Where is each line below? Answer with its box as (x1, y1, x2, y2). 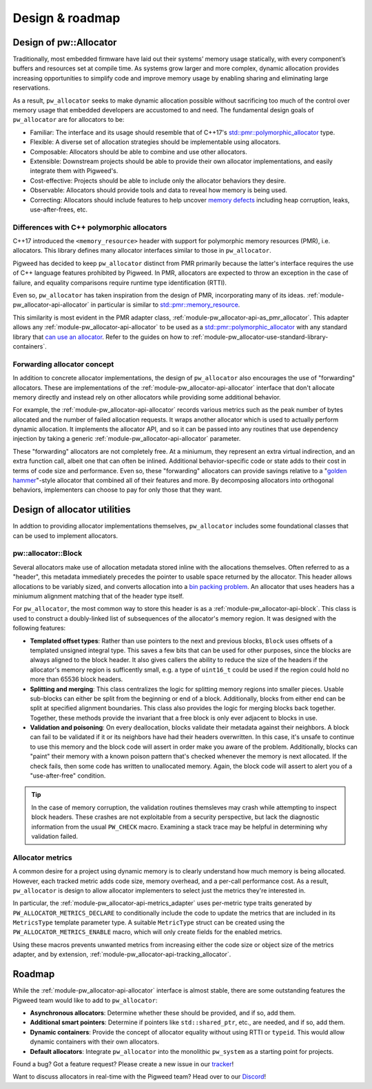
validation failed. (31, 832, 79, 840)
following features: (12, 624, 66, 632)
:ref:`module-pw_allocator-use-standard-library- (190, 333, 329, 341)
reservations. (12, 83, 50, 92)
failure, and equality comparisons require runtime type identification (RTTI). (12, 278, 227, 287)
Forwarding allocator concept (12, 359, 114, 369)
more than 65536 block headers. (30, 675, 123, 683)
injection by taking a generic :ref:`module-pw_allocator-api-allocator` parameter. (12, 435, 241, 443)
